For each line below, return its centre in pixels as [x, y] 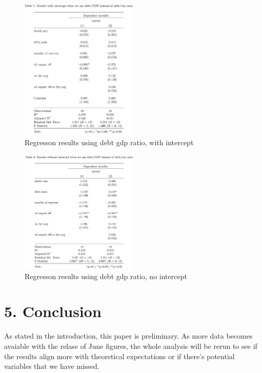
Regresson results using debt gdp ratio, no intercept [106, 276]
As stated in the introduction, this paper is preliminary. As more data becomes [128, 336]
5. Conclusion [53, 311]
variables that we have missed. [52, 366]
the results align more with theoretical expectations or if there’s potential [119, 356]
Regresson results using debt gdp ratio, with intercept [109, 142]
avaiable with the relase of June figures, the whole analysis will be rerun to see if [131, 346]
